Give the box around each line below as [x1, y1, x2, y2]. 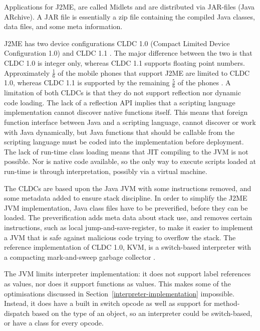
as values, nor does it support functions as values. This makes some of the [4, 278, 231, 288]
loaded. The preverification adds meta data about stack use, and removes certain [4, 212, 252, 223]
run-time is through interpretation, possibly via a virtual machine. [4, 165, 207, 176]
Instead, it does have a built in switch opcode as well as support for [4, 298, 212, 308]
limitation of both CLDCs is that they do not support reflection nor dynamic [4, 87, 241, 98]
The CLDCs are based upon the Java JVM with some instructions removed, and [4, 183, 251, 193]
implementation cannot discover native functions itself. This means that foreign [4, 107, 248, 117]
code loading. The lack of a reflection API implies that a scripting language [4, 97, 235, 107]
